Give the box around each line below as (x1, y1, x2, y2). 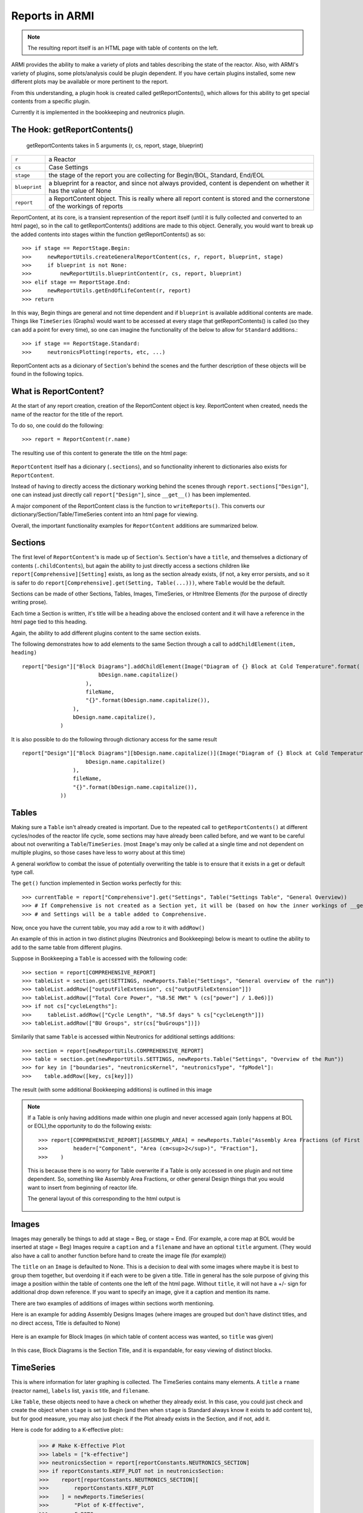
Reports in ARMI (11, 9, 94, 22)
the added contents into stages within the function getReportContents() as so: (11, 231, 206, 238)
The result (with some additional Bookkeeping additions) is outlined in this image (11, 1086, 212, 1094)
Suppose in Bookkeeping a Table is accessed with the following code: (11, 955, 188, 962)
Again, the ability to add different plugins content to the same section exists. (11, 629, 201, 637)
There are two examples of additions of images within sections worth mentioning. (11, 1299, 215, 1307)
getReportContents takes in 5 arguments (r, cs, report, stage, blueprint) (26, 142, 204, 149)
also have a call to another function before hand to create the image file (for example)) (11, 1252, 226, 1259)
